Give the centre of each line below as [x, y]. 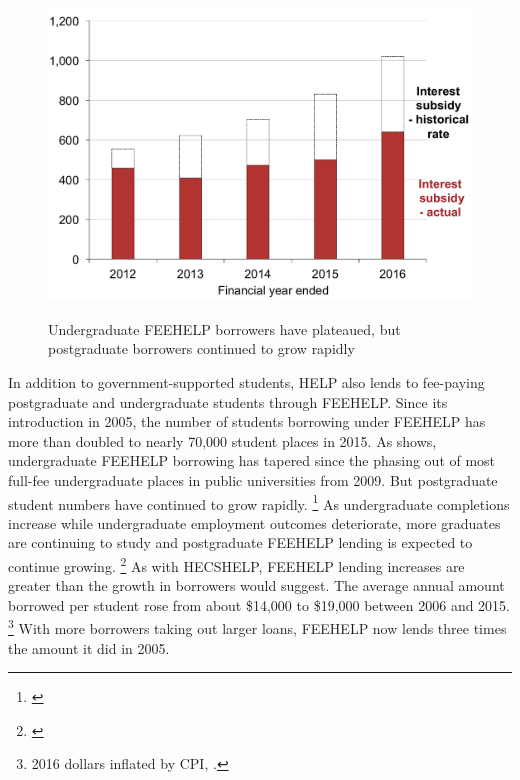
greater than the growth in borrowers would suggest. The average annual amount [256, 585]
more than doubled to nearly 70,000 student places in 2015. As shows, [222, 440]
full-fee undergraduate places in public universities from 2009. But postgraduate [253, 479]
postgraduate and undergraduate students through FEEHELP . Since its [228, 401]
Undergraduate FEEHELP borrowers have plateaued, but [224, 328]
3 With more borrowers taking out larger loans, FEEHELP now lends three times [257, 627]
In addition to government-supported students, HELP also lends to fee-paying [246, 381]
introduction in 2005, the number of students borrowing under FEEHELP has [247, 421]
